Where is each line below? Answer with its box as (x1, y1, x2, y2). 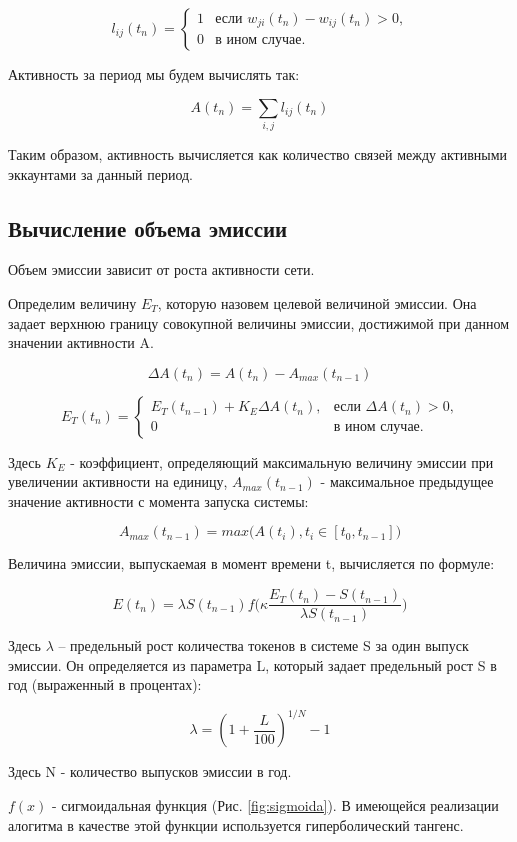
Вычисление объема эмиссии (8, 212, 288, 243)
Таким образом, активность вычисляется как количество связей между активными (8, 143, 508, 164)
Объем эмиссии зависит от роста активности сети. (8, 259, 315, 280)
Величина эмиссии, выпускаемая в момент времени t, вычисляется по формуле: (8, 553, 495, 574)
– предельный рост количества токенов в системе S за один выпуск (58, 635, 469, 656)
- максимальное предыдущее (320, 471, 494, 492)
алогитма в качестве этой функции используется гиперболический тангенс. (8, 814, 464, 835)
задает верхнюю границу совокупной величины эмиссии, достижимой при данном (8, 312, 510, 333)
